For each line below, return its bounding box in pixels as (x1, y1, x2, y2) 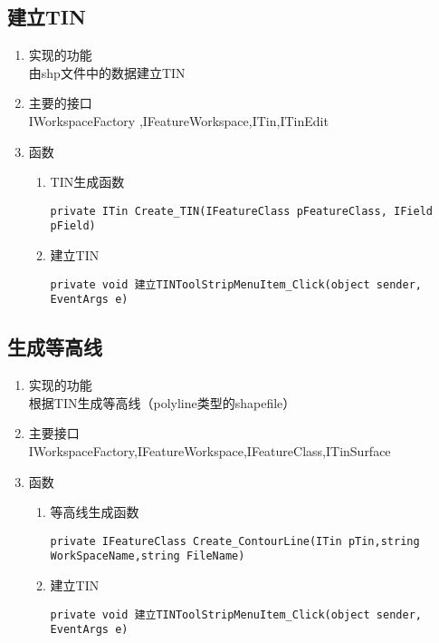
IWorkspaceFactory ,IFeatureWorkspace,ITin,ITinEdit (28, 111, 329, 130)
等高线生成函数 (50, 502, 139, 521)
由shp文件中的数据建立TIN (28, 63, 186, 82)
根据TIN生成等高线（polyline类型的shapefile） (28, 393, 296, 412)
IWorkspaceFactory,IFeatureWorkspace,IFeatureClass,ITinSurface (28, 441, 391, 460)
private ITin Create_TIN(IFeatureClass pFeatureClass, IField (50, 204, 433, 218)
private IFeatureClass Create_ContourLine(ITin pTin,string (50, 534, 420, 548)
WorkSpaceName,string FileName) (50, 550, 245, 563)
